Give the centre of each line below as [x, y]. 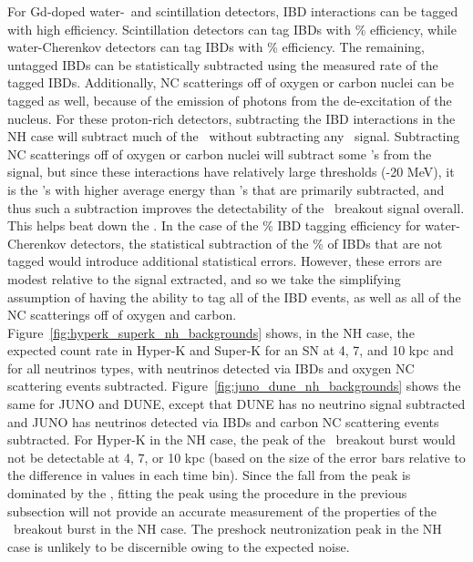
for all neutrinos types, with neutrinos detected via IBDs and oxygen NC [211, 368]
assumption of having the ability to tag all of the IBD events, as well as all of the [234, 296]
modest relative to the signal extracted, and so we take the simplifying [204, 278]
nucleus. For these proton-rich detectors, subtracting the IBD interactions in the [231, 118]
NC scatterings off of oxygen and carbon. [122, 315]
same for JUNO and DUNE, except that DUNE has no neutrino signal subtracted [236, 404]
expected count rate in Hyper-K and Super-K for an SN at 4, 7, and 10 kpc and [231, 350]
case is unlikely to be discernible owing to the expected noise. [179, 546]
